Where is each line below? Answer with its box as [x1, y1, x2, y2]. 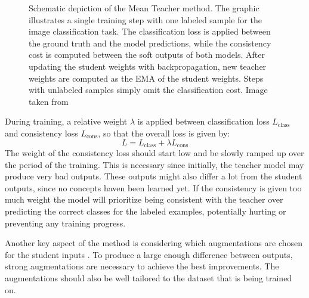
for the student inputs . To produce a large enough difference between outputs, [5, 248, 293, 260]
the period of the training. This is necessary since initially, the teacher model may [5, 158, 304, 170]
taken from [29, 95, 69, 107]
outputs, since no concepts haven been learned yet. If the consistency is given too [5, 181, 302, 194]
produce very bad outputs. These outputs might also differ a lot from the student [5, 170, 302, 182]
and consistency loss [5, 126, 78, 139]
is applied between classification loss [137, 115, 270, 128]
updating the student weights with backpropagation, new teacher [29, 60, 267, 72]
